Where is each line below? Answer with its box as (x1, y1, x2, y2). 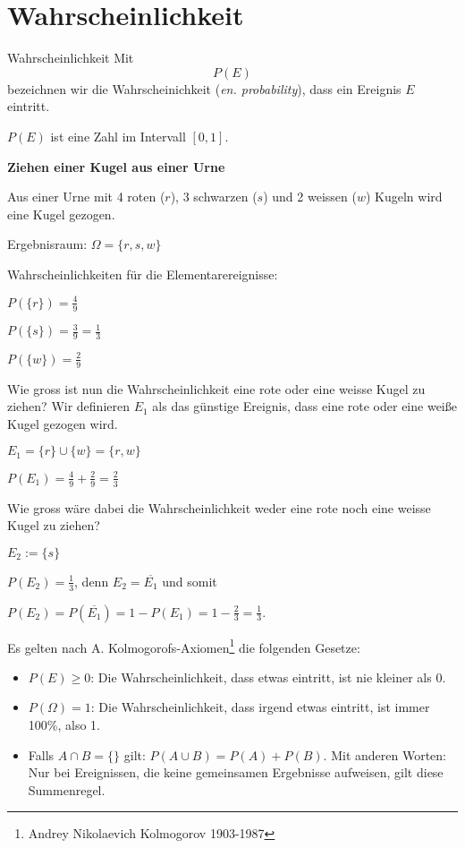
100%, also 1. (28, 715, 100, 734)
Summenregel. (28, 780, 106, 799)
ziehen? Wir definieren (7, 397, 130, 415)
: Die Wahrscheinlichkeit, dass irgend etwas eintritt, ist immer (90, 698, 430, 716)
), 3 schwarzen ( (170, 187, 258, 206)
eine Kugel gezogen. (7, 204, 115, 223)
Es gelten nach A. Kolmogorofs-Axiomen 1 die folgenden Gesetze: (7, 635, 360, 656)
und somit (162, 571, 217, 590)
